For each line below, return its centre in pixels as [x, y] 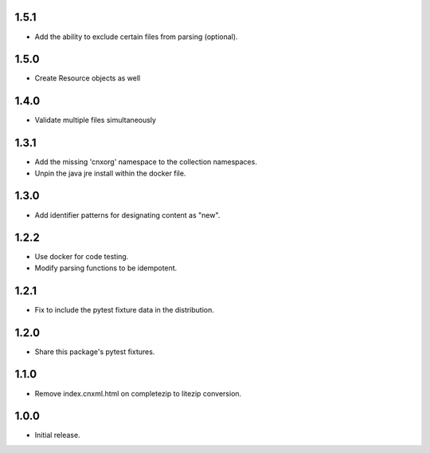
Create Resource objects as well [88, 78]
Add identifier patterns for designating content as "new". [127, 215]
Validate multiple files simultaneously [96, 120]
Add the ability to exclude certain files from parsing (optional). [136, 37]
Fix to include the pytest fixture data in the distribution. [125, 309]
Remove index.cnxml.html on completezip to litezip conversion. [138, 393]
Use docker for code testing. [82, 257]
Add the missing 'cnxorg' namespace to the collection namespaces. [146, 162]
